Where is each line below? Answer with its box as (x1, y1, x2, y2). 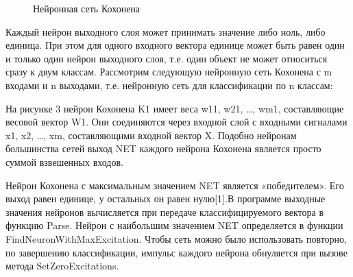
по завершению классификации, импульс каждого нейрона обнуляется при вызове (5, 245, 348, 259)
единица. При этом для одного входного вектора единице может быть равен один (5, 38, 345, 52)
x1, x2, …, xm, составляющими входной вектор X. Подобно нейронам (5, 128, 297, 142)
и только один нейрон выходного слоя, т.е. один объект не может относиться (5, 51, 328, 65)
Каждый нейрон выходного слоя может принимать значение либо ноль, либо (5, 24, 326, 38)
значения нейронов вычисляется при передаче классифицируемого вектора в (5, 204, 324, 219)
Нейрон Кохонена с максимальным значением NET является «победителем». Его (5, 178, 344, 192)
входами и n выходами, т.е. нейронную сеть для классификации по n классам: (5, 77, 333, 92)
